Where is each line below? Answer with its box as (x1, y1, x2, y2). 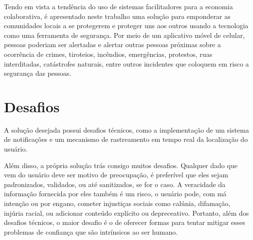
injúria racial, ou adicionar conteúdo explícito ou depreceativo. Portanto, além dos (4, 207, 249, 218)
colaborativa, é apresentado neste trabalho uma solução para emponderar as (4, 11, 231, 21)
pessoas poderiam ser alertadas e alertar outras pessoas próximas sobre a (4, 39, 221, 50)
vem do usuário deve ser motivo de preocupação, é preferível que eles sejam (4, 170, 228, 180)
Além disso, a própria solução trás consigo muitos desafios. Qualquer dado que (4, 160, 237, 170)
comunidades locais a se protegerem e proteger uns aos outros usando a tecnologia (4, 20, 249, 31)
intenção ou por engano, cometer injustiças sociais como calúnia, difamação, (4, 198, 231, 208)
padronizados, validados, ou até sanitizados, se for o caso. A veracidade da (4, 179, 226, 189)
